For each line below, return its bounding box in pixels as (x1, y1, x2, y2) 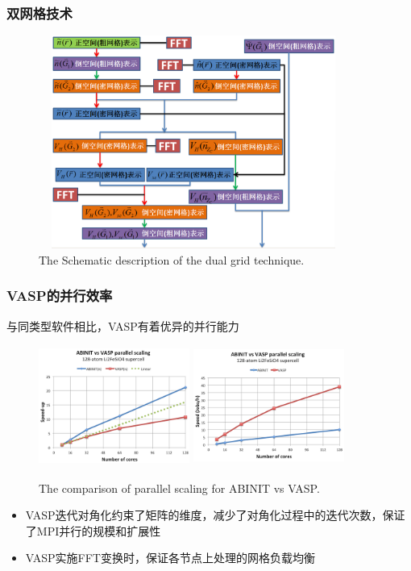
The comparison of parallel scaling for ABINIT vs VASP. (39, 479, 320, 496)
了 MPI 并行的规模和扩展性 (25, 522, 161, 539)
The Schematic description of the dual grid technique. (39, 251, 305, 268)
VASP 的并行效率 (6, 285, 113, 306)
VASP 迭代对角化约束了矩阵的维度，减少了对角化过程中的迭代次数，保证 (25, 506, 405, 523)
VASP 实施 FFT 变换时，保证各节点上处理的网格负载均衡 (25, 549, 315, 566)
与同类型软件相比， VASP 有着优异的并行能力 (6, 317, 239, 334)
